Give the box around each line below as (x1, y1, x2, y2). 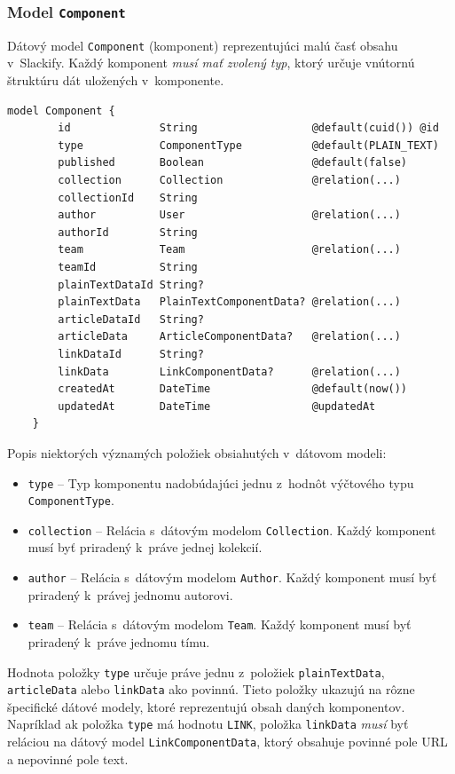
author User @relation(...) (58, 209, 401, 222)
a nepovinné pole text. (7, 749, 129, 768)
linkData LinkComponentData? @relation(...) (58, 365, 401, 378)
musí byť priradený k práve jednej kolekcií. (27, 538, 263, 557)
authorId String (58, 225, 198, 239)
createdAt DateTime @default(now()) (58, 383, 408, 396)
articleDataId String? (58, 312, 204, 326)
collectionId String (58, 191, 198, 204)
